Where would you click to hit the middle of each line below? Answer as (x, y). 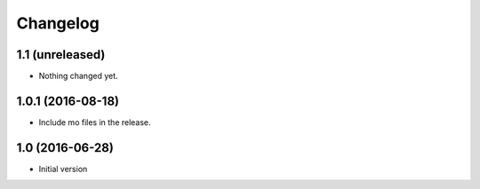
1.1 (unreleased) (61, 55)
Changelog (58, 23)
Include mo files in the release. (95, 122)
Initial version (63, 169)
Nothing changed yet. (79, 76)
